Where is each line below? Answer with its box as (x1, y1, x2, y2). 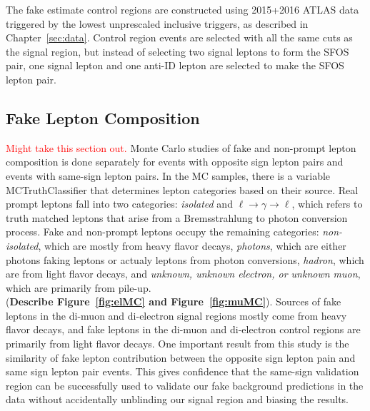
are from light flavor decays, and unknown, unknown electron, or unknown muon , (6, 266, 361, 281)
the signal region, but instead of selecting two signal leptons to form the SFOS (6, 44, 349, 59)
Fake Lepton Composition (6, 106, 200, 128)
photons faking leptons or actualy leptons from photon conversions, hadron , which (6, 252, 364, 267)
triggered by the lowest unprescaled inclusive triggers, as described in (6, 16, 309, 31)
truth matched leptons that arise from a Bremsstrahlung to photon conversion (6, 210, 348, 225)
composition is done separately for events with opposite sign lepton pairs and (6, 154, 344, 169)
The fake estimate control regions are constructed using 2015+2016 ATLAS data (6, 2, 359, 16)
